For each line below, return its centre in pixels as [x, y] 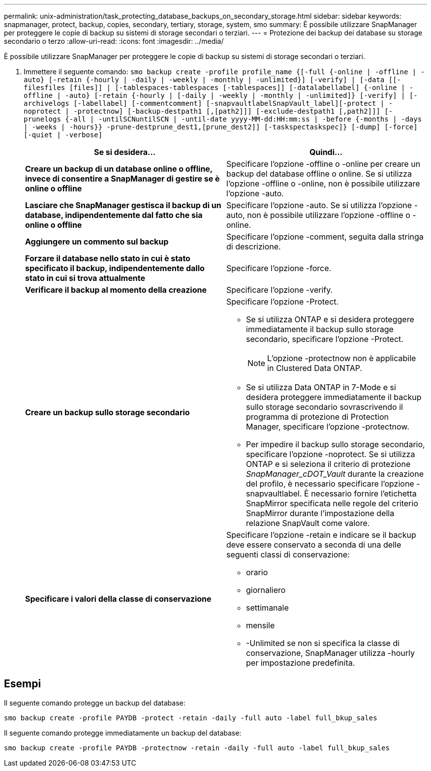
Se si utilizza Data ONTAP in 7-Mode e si [321, 387]
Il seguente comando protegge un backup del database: [95, 703]
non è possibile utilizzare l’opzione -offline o [329, 215]
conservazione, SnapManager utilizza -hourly [330, 653]
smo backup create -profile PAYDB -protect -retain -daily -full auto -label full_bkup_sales [191, 718]
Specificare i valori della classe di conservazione [118, 599]
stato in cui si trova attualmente [85, 278]
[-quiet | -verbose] [63, 135]
